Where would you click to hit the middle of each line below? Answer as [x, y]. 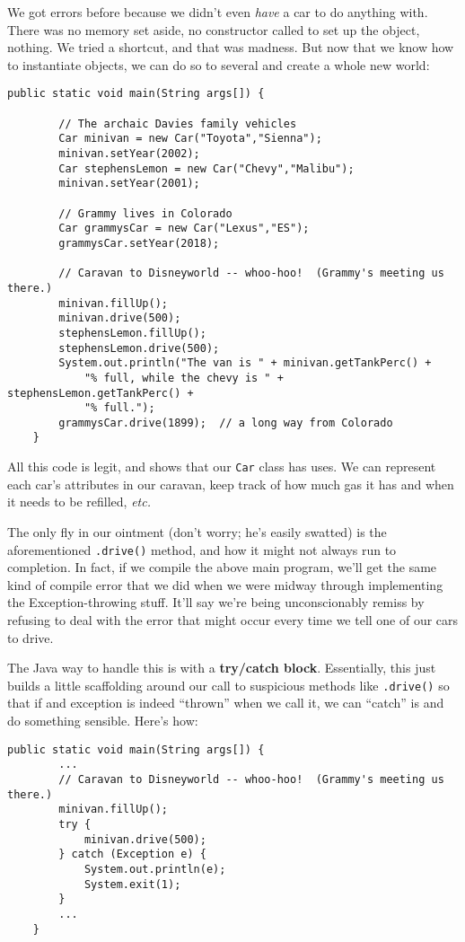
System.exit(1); [132, 884]
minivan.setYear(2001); [129, 184]
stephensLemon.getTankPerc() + [101, 393]
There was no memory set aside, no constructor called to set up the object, [214, 29]
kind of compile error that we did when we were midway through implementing [225, 584]
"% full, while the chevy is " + [184, 378]
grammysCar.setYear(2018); [139, 243]
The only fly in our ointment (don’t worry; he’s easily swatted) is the [197, 531]
